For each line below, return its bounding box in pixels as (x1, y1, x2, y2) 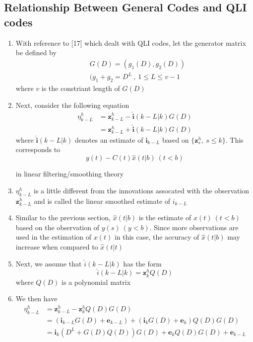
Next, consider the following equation (15, 99, 129, 110)
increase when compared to (15, 241, 98, 252)
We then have (15, 293, 58, 304)
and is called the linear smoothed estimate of (34, 195, 171, 206)
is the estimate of (138, 212, 191, 223)
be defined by (15, 47, 57, 58)
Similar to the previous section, (15, 212, 111, 223)
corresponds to (15, 144, 61, 155)
